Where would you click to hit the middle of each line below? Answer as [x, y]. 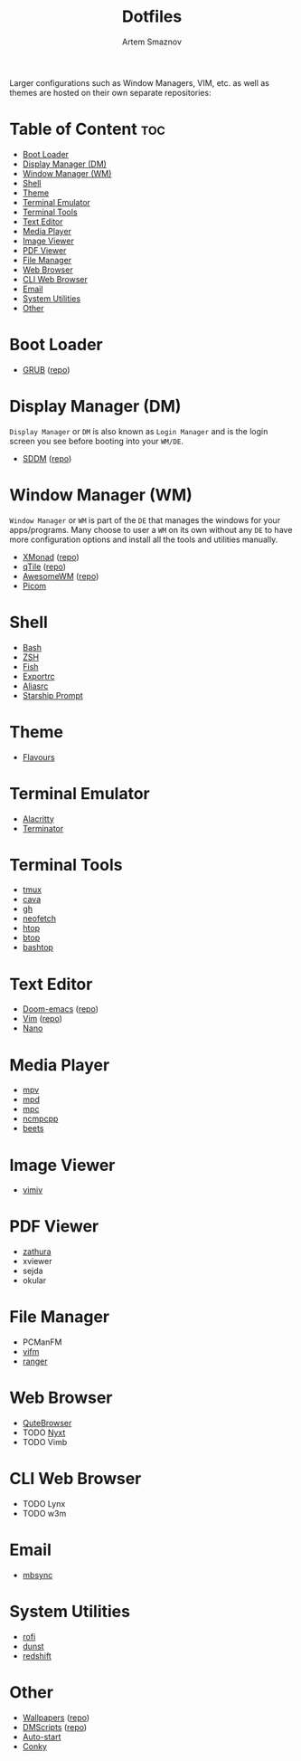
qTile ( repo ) [44, 566]
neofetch [39, 919]
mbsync [38, 1575]
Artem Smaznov [152, 42]
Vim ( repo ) [42, 1019]
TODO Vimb [45, 1442]
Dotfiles [152, 17]
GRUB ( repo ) [46, 369]
